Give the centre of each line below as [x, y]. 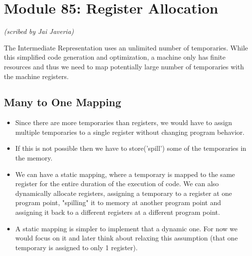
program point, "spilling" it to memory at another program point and [118, 202]
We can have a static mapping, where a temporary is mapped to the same [125, 174]
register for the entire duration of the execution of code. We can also [117, 184]
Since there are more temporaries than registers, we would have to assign [124, 122]
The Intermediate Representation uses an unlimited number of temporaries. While [126, 47]
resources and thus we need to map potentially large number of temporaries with [124, 66]
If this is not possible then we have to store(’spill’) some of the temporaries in [131, 148]
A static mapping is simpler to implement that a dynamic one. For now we [126, 228]
